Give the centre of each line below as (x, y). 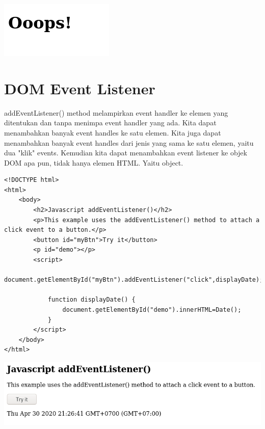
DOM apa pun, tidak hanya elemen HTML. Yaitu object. (94, 162)
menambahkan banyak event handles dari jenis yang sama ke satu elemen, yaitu (129, 142)
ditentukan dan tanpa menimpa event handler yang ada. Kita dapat (110, 123)
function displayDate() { (91, 300)
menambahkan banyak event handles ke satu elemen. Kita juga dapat (113, 132)
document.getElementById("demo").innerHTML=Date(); (152, 310)
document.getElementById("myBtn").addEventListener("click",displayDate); (134, 280)
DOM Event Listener (80, 88)
